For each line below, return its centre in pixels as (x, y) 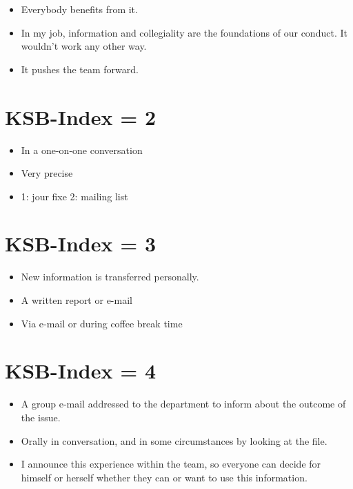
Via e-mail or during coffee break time (102, 323)
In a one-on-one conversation (82, 150)
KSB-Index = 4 (81, 371)
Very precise (47, 173)
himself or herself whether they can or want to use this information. (164, 477)
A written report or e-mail (77, 300)
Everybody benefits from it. (79, 9)
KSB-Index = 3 (81, 243)
